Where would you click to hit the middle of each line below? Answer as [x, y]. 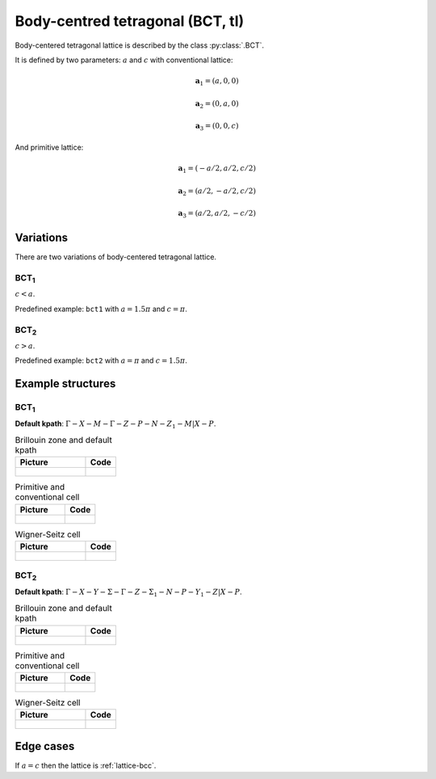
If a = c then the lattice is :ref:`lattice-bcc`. [86, 765]
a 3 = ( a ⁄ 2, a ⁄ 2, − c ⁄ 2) [217, 214]
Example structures [65, 384]
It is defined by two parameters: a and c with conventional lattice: [124, 60]
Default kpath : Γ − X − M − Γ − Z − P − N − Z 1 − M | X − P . [115, 424]
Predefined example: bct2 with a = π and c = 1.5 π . [101, 360]
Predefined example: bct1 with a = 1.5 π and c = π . [101, 309]
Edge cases [45, 746]
